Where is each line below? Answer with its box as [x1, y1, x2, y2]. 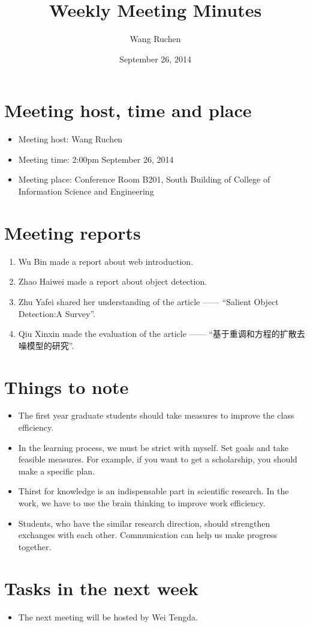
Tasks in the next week [4, 575, 198, 600]
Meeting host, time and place [4, 98, 252, 123]
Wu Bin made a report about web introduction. [18, 255, 194, 267]
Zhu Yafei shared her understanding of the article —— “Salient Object [18, 295, 279, 307]
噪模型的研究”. [18, 339, 74, 351]
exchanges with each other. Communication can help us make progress [18, 529, 278, 541]
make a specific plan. [18, 464, 95, 477]
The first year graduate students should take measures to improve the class [18, 409, 294, 422]
